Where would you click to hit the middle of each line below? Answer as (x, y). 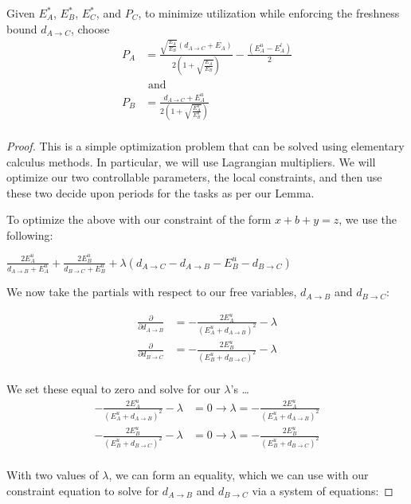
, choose (90, 28)
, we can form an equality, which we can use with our (239, 475)
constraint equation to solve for (83, 490)
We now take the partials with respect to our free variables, (152, 292)
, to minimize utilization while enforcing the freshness (269, 13)
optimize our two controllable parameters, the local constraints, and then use (194, 177)
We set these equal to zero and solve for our (114, 389)
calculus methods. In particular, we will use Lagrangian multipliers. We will (191, 161)
